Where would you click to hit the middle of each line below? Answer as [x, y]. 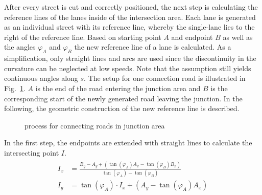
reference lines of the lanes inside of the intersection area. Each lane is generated [130, 17]
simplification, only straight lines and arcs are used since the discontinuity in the [130, 58]
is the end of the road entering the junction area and [118, 88]
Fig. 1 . [15, 88]
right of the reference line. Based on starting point [83, 37]
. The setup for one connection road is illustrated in [165, 78]
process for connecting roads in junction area [95, 125]
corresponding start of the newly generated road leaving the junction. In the [123, 98]
